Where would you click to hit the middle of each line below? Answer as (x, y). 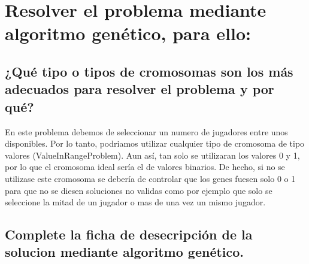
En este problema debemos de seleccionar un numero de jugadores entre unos (146, 131)
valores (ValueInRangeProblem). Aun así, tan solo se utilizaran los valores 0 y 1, (152, 155)
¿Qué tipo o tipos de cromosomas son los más (149, 71)
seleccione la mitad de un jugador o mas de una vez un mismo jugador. (135, 202)
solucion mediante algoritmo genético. (125, 252)
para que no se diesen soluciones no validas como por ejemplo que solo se (139, 190)
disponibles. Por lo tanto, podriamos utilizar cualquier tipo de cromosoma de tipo (155, 143)
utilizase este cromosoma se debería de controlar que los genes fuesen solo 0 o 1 (150, 178)
